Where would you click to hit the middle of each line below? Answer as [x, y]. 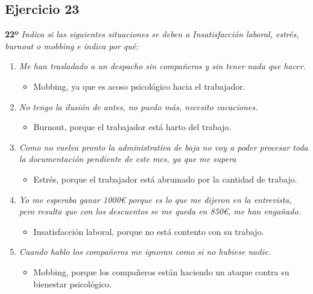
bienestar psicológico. [72, 283]
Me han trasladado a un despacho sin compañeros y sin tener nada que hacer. [163, 66]
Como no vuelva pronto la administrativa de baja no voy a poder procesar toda [163, 147]
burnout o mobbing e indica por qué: [72, 45]
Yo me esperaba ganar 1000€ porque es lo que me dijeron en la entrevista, [155, 199]
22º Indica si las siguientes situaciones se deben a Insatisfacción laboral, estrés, [152, 34]
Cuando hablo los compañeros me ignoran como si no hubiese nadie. [145, 252]
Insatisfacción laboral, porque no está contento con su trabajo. [149, 231]
